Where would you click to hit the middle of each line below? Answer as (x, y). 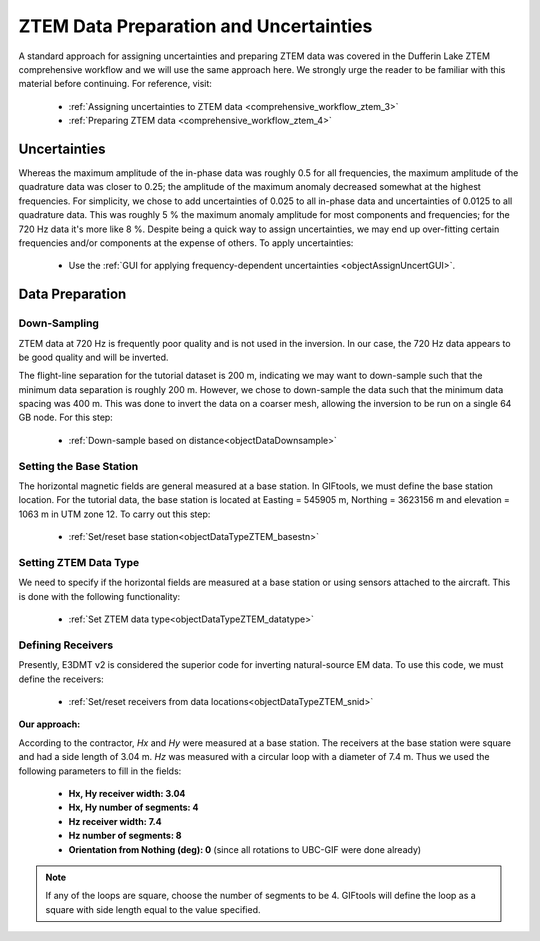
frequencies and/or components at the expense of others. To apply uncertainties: (186, 242)
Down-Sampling (59, 323)
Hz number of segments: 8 (125, 836)
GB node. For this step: (66, 417)
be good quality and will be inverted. (93, 357)
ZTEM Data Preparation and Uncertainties (195, 26)
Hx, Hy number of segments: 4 (133, 807)
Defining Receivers (66, 645)
